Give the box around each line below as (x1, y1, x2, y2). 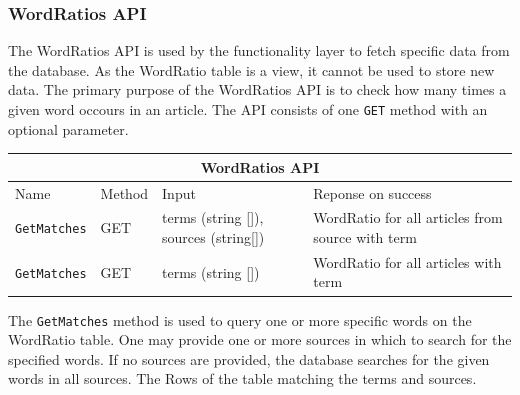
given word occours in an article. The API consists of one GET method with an (8, 99, 488, 119)
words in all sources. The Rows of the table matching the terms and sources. (8, 368, 477, 389)
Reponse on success (313, 182, 432, 203)
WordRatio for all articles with (313, 251, 502, 272)
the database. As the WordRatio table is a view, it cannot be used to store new (8, 59, 495, 80)
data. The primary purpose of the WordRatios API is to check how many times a (8, 79, 507, 100)
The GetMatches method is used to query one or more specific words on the (8, 309, 472, 330)
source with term (313, 227, 417, 248)
